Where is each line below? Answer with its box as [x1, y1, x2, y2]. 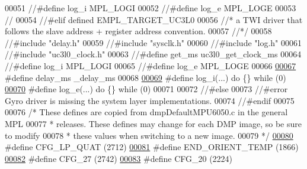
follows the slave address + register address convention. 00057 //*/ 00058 [5, 25, 272, 37]
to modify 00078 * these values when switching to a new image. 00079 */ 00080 [5, 129, 293, 141]
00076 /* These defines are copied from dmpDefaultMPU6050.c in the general [5, 106, 288, 118]
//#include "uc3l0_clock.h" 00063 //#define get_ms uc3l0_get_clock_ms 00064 [5, 48, 302, 60]
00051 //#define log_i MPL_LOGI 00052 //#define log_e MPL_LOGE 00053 [5, 2, 296, 14]
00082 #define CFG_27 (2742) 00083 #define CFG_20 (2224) [5, 152, 233, 164]
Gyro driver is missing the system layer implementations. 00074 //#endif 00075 [5, 94, 295, 106]
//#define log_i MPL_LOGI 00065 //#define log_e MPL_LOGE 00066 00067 [5, 59, 296, 71]
